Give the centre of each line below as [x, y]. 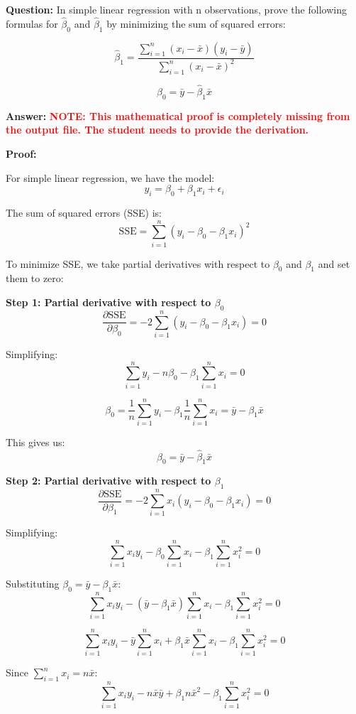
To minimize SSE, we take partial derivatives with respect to [138, 263]
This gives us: [35, 442]
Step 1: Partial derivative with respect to [109, 302]
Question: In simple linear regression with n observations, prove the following [176, 9]
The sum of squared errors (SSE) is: [84, 212]
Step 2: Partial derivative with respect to [109, 481]
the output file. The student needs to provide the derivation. [157, 130]
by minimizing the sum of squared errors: [196, 23]
